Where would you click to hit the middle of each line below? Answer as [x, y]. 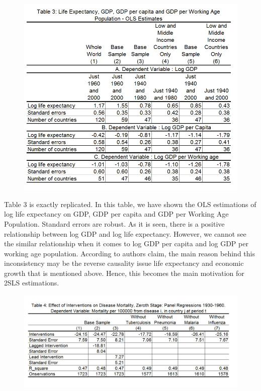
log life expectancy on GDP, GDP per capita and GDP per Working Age [116, 214]
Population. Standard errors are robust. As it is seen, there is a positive [114, 223]
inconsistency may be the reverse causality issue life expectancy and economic [124, 263]
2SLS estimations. [32, 283]
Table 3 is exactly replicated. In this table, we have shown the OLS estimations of [130, 204]
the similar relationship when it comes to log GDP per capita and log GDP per [126, 243]
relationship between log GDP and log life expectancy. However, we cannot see [125, 233]
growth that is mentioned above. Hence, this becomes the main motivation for [124, 273]
